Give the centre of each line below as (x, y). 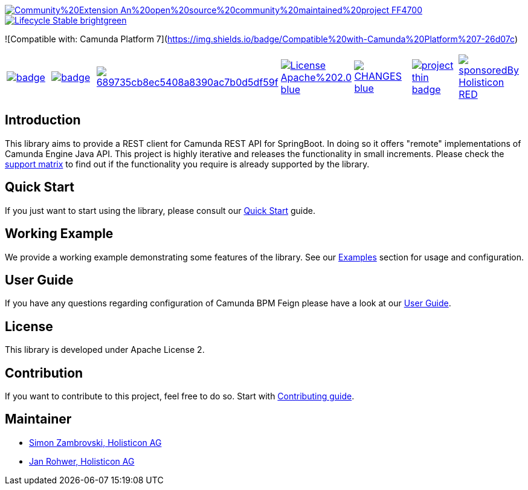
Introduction (43, 120)
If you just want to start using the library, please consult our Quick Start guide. (160, 210)
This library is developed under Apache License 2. (105, 350)
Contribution (44, 373)
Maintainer (38, 419)
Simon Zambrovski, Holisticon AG (95, 442)
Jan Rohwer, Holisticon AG (82, 461)
